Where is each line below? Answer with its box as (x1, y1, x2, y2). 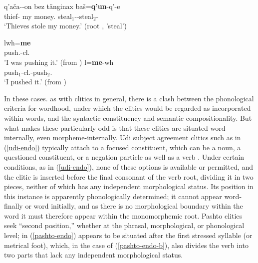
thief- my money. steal (4, 10, 72, 21)
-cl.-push (21, 66, 47, 77)
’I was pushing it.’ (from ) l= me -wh (4, 56, 114, 67)
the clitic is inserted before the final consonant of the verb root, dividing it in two (4, 171, 254, 182)
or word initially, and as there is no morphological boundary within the (25, 201, 243, 211)
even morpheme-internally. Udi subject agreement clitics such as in (36, 132, 241, 143)
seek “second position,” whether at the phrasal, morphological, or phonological (4, 220, 245, 231)
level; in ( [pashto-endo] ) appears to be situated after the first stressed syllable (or (4, 230, 253, 241)
